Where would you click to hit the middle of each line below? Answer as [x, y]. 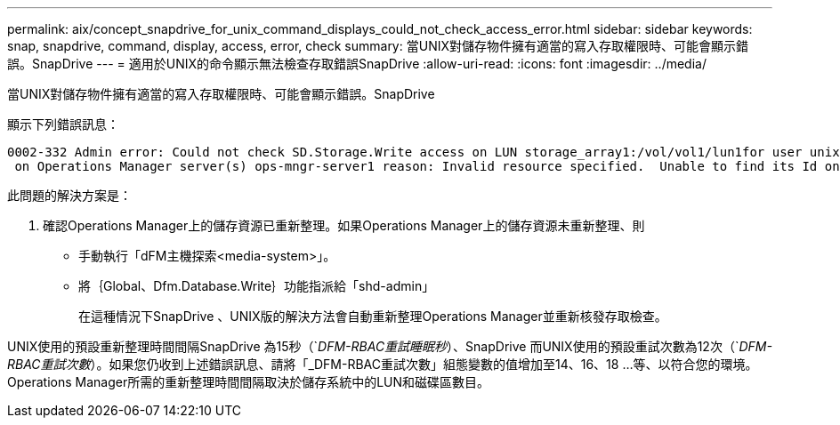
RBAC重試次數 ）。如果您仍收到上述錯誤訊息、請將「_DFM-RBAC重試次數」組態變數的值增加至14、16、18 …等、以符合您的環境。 [383, 364]
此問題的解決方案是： [69, 195]
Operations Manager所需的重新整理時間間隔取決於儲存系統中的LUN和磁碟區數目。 [249, 382]
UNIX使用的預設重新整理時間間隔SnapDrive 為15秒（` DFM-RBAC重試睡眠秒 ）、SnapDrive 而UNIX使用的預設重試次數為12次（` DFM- [390, 346]
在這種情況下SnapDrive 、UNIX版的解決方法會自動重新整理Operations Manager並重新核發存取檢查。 [373, 316]
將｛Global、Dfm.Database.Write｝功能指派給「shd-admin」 [257, 286]
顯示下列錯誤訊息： [63, 124]
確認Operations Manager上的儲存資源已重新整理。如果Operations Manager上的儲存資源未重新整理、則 [344, 225]
